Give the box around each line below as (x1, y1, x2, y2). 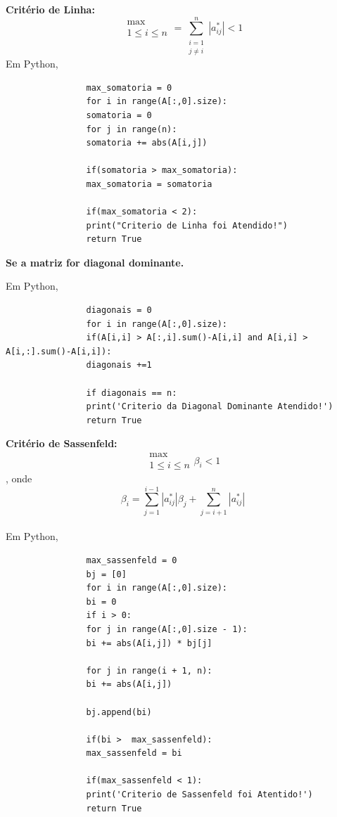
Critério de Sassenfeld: (6, 436, 117, 451)
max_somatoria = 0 (86, 82, 172, 93)
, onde (6, 471, 32, 486)
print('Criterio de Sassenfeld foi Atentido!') (86, 790, 313, 800)
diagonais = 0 (86, 305, 152, 316)
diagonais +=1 (86, 360, 152, 371)
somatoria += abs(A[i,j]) (86, 138, 208, 148)
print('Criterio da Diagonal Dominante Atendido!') (86, 401, 333, 412)
